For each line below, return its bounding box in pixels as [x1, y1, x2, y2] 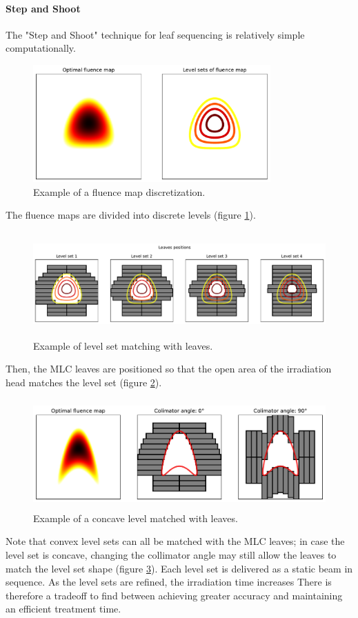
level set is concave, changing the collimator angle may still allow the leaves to [6, 547, 337, 561]
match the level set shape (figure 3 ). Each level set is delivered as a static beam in [6, 561, 353, 575]
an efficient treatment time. [6, 601, 121, 616]
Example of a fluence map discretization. [33, 184, 206, 199]
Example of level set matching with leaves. [33, 338, 213, 352]
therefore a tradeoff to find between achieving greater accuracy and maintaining [6, 588, 343, 602]
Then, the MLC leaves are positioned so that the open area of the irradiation [6, 361, 332, 376]
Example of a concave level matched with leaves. [33, 510, 238, 525]
